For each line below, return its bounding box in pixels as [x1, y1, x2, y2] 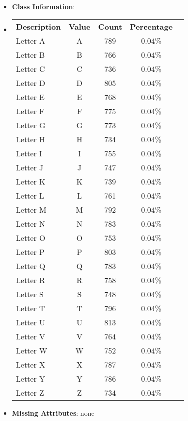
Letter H [16, 133, 46, 145]
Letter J [16, 161, 44, 173]
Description [16, 20, 61, 32]
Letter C [16, 63, 45, 74]
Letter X [16, 358, 46, 370]
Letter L [16, 189, 45, 201]
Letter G [16, 119, 46, 131]
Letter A [16, 34, 46, 46]
